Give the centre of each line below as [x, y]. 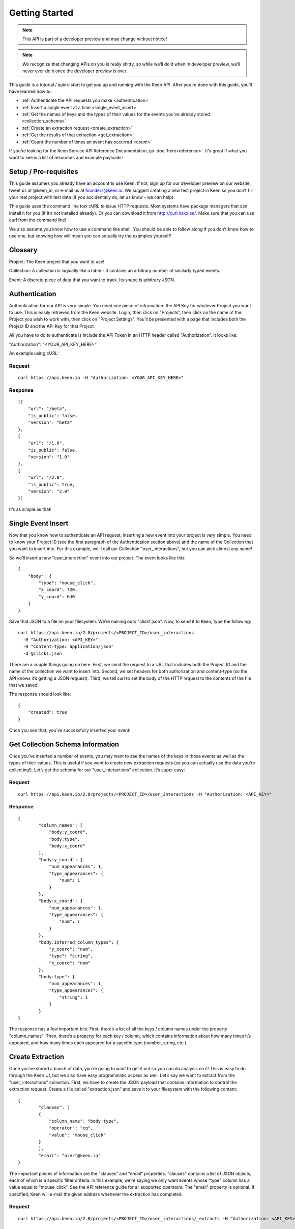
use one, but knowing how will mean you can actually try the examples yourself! [90, 236]
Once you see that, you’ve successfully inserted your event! [70, 731]
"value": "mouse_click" [77, 1135]
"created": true [47, 712]
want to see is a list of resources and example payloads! [66, 158]
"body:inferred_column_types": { [79, 942]
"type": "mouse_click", [67, 583]
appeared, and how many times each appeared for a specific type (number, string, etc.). [98, 1043]
